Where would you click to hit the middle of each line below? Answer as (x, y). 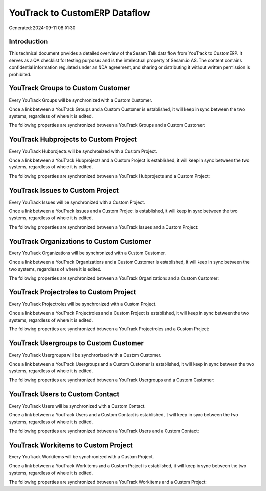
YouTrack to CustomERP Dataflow (80, 13)
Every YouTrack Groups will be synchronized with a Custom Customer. (81, 100)
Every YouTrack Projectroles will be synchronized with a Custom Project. (83, 304)
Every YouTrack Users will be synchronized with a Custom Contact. (78, 406)
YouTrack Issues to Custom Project (64, 190)
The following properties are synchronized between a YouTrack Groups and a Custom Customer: (107, 125)
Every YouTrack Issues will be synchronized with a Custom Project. (77, 202)
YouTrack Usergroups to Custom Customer (76, 343)
